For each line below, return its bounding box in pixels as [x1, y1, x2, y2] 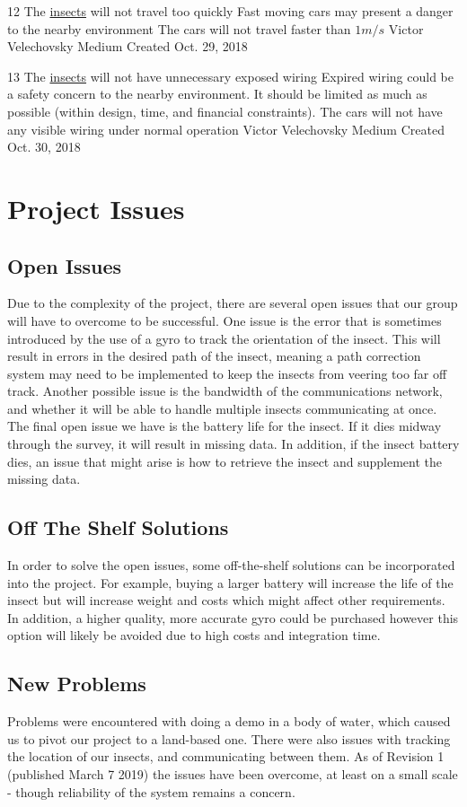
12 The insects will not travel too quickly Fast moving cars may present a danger [7, 2, 454, 20]
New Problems [7, 670, 146, 697]
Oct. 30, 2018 [7, 137, 81, 156]
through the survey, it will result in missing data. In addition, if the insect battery [7, 434, 460, 453]
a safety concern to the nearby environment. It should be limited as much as [7, 84, 427, 103]
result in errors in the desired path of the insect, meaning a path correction [7, 346, 421, 365]
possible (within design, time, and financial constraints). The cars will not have [7, 101, 443, 120]
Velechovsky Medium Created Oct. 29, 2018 [7, 37, 248, 56]
